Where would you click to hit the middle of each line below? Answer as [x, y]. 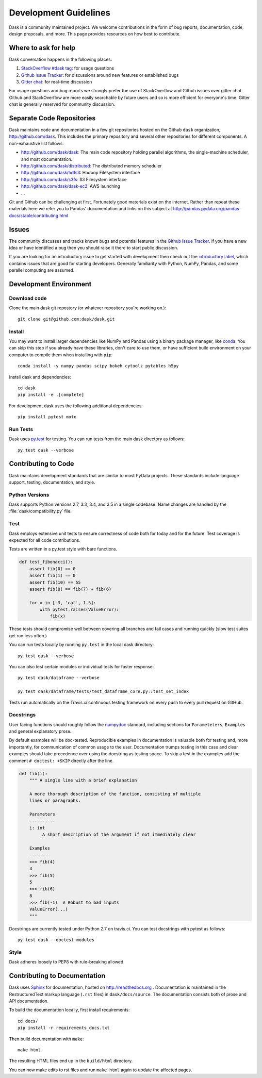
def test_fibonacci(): [46, 562]
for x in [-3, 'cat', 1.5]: [63, 603]
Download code [28, 299]
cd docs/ [28, 1021]
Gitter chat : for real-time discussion [57, 82]
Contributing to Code [42, 464]
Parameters [42, 814]
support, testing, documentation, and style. [52, 482]
